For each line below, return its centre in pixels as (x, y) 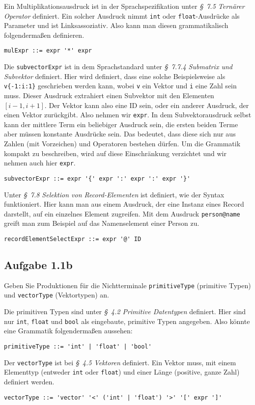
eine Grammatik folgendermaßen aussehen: (68, 331)
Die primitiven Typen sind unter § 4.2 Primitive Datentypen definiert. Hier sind (125, 311)
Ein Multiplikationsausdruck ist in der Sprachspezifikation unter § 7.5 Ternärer (124, 6)
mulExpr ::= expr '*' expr (48, 51)
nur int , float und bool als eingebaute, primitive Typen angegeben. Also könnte (127, 321)
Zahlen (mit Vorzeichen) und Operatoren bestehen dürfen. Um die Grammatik (122, 144)
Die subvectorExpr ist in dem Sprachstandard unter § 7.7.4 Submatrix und (118, 67)
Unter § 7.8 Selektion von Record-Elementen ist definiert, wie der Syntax (114, 194)
